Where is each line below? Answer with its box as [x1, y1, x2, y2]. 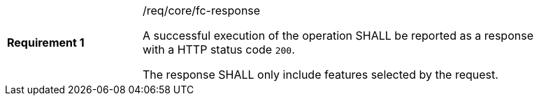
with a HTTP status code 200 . [143, 42, 295, 56]
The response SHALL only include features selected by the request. [143, 68, 498, 81]
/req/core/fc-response [143, 3, 261, 17]
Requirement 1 [7, 36, 85, 49]
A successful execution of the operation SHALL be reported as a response [143, 29, 533, 42]
